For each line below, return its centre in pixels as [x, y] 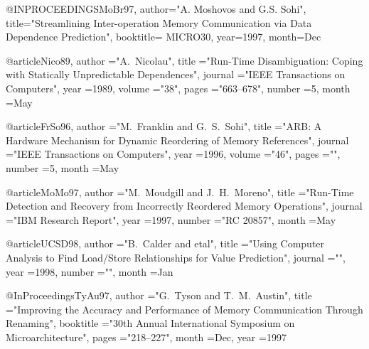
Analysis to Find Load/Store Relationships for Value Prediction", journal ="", [176, 257]
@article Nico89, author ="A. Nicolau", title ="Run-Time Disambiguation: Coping [184, 60]
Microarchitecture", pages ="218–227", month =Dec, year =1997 [146, 337]
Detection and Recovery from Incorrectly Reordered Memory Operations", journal [184, 206]
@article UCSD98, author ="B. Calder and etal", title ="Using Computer [165, 243]
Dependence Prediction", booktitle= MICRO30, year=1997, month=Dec [164, 37]
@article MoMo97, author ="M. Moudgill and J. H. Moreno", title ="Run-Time [180, 192]
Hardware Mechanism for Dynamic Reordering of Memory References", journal [177, 140]
